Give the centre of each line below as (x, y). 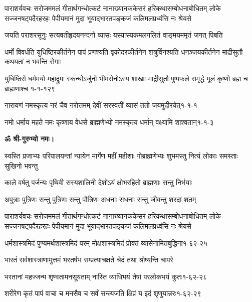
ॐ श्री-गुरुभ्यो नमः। (30, 139)
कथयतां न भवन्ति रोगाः (33, 61)
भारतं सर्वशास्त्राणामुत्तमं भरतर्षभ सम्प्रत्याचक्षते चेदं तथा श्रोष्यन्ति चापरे (89, 260)
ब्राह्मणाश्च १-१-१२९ (30, 88)
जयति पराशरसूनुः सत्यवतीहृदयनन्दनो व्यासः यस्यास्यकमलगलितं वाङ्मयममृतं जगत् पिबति (114, 35)
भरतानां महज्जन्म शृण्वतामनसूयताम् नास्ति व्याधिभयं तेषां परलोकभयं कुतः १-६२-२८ (106, 276)
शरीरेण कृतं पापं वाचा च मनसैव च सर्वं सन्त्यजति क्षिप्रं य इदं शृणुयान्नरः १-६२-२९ (103, 293)
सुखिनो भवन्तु (21, 165)
